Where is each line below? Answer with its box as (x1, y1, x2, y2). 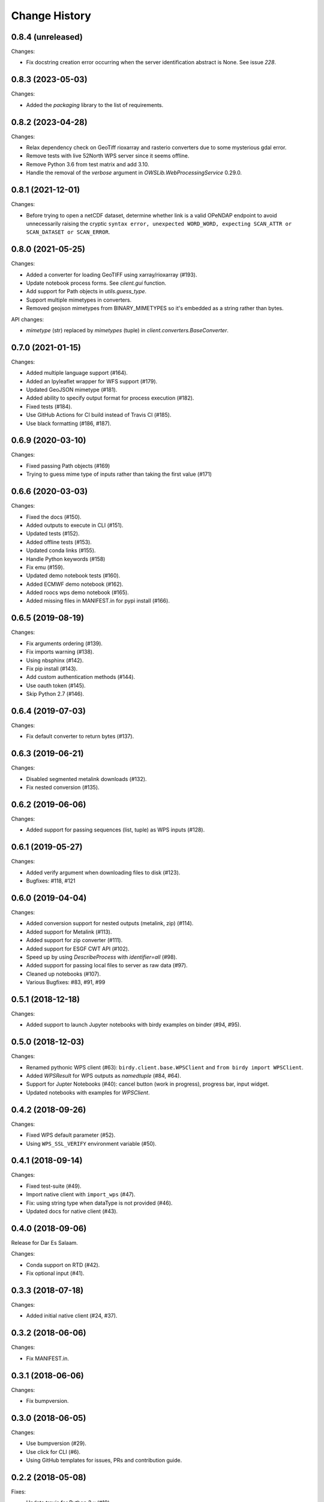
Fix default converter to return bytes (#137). (26, 733, 134, 740)
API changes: (11, 315, 44, 323)
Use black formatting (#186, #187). (26, 419, 112, 427)
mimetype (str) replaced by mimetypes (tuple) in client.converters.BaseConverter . (26, 326, 229, 333)
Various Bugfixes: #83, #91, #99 (26, 979, 106, 986)
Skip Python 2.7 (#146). (26, 690, 84, 698)
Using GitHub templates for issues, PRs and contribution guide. (26, 1457, 182, 1464)
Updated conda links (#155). (26, 547, 96, 554)
